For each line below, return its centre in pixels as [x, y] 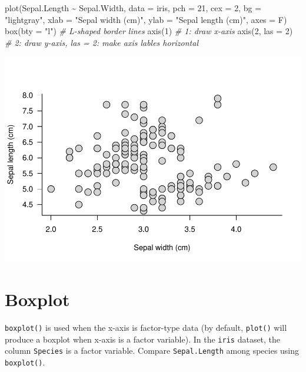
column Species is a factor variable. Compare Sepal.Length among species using [152, 351]
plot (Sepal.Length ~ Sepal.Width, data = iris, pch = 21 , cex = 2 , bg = [133, 8]
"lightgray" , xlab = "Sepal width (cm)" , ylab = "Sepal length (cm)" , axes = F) [146, 19]
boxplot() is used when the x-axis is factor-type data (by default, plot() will [146, 328]
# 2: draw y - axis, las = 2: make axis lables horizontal [102, 42]
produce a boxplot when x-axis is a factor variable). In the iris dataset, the [143, 339]
